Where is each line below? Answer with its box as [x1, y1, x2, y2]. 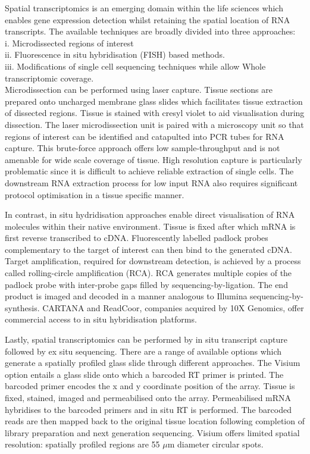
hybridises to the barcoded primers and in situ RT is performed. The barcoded [5, 403, 292, 415]
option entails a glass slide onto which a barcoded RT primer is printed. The [5, 368, 284, 380]
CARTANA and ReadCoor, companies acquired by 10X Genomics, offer [42, 301, 304, 314]
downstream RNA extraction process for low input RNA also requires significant [5, 176, 298, 189]
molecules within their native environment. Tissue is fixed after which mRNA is [5, 220, 296, 232]
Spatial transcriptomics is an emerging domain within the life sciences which [5, 2, 283, 14]
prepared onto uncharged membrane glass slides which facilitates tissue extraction [5, 95, 303, 107]
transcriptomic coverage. [5, 71, 94, 84]
